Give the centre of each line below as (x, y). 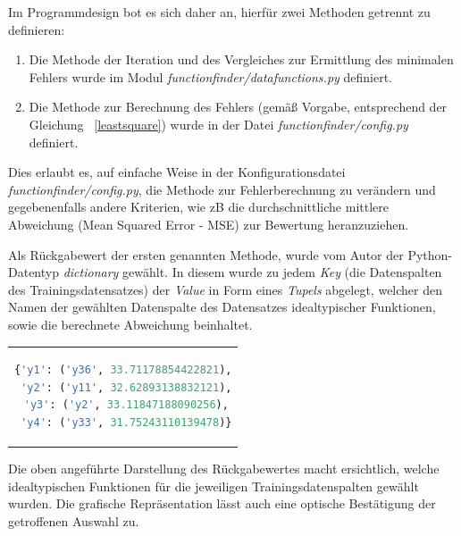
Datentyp (34, 272)
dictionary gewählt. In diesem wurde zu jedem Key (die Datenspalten (252, 272)
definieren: (37, 29)
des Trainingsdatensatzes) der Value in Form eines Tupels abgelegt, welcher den (226, 289)
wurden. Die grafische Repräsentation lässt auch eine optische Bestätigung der (222, 503)
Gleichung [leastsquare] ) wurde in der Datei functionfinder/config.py (218, 124)
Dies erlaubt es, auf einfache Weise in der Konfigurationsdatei (177, 172)
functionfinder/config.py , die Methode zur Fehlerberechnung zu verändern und (222, 189)
